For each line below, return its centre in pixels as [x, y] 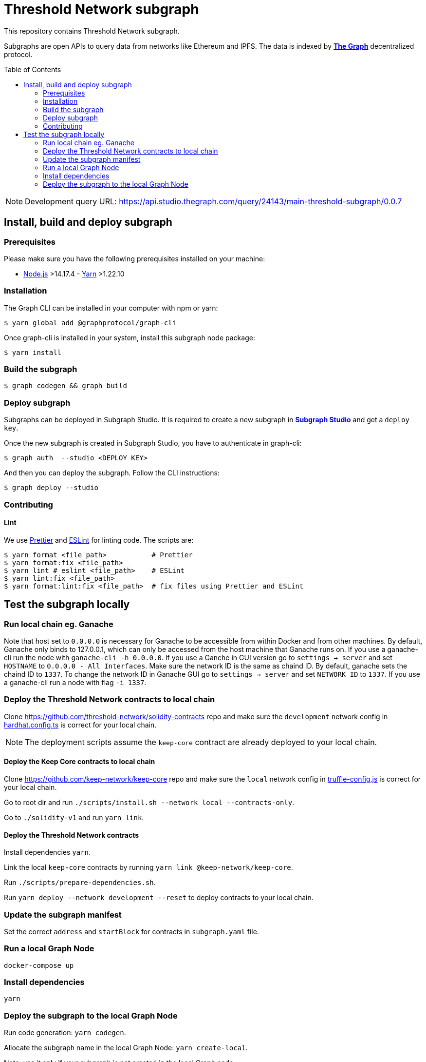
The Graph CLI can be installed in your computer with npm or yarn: [111, 308]
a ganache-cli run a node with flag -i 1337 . [75, 683]
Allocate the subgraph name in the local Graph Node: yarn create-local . [126, 1048]
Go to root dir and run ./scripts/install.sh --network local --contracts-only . [149, 802]
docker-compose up [39, 965]
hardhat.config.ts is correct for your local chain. [80, 725]
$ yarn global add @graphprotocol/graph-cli [90, 323]
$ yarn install [33, 352]
